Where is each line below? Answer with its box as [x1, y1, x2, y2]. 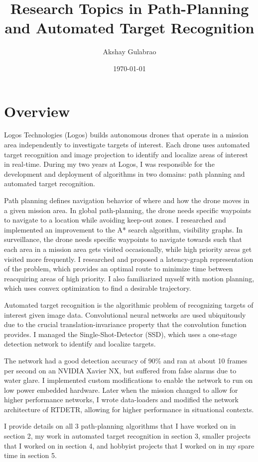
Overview [4, 101, 70, 121]
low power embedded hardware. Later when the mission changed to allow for [4, 384, 238, 395]
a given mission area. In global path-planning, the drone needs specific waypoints [4, 205, 252, 215]
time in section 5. [4, 450, 57, 461]
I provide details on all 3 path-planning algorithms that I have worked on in [4, 421, 236, 431]
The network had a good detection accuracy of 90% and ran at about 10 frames [4, 355, 248, 365]
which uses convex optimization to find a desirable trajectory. [4, 283, 191, 293]
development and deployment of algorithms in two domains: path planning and [4, 168, 245, 179]
